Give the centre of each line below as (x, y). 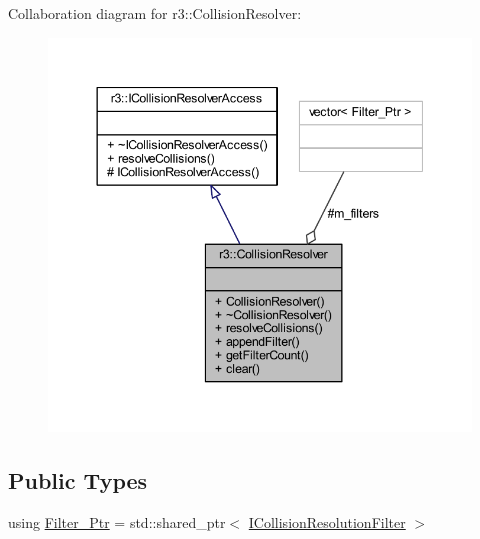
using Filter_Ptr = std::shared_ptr (117, 521)
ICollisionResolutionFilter (327, 521)
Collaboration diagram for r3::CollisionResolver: (155, 13)
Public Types (78, 480)
